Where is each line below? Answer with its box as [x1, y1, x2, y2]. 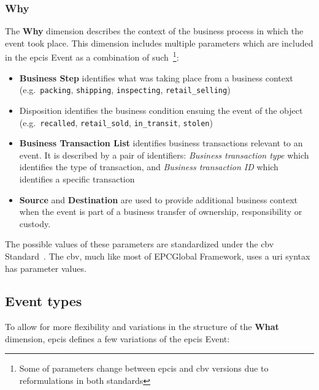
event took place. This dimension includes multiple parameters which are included [5, 36, 313, 49]
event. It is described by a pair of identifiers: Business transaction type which [19, 148, 309, 161]
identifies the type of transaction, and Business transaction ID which [19, 160, 279, 173]
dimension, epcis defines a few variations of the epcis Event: [5, 332, 230, 345]
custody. [19, 217, 51, 230]
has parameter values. [5, 261, 86, 274]
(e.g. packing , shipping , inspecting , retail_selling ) [19, 83, 231, 96]
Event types [5, 291, 82, 310]
